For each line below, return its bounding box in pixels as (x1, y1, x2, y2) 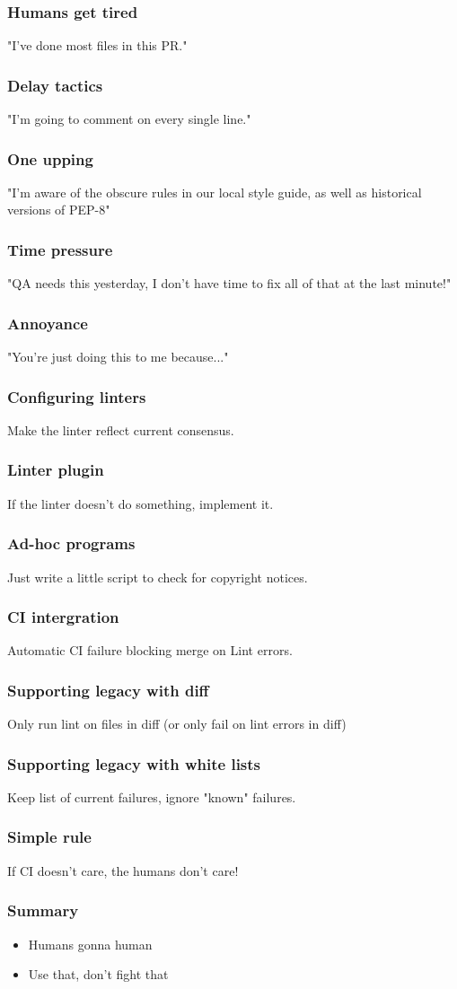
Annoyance (7, 311, 88, 334)
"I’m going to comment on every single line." (7, 109, 251, 128)
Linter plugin (7, 459, 104, 481)
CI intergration (7, 606, 119, 628)
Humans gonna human (28, 934, 153, 953)
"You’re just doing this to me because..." (7, 347, 229, 366)
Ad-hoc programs (7, 532, 136, 555)
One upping (7, 147, 93, 170)
